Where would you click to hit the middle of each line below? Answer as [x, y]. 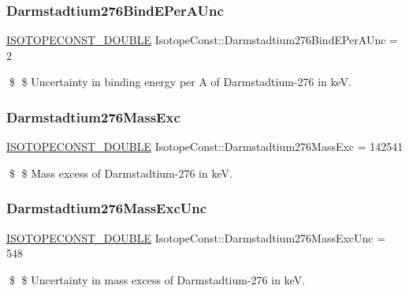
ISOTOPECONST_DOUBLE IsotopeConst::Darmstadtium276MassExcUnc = [196, 237]
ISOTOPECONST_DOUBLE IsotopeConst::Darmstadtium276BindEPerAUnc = [202, 40]
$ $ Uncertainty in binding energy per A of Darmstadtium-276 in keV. [180, 82]
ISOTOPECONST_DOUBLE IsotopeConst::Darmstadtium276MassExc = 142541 [205, 146]
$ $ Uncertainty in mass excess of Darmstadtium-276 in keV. [157, 279]
